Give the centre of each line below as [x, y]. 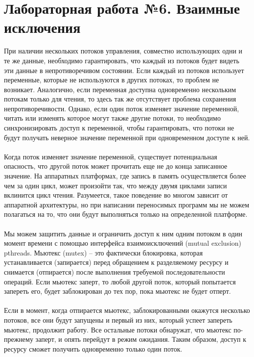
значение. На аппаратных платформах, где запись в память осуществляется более [125, 176]
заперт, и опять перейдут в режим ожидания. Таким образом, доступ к [141, 339]
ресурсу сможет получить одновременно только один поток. [93, 348]
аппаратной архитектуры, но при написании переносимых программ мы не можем [127, 204]
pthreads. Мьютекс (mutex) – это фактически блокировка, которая [104, 252]
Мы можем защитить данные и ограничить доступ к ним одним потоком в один [123, 233]
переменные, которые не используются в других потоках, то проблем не [112, 80]
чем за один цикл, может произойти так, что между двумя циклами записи [115, 185]
